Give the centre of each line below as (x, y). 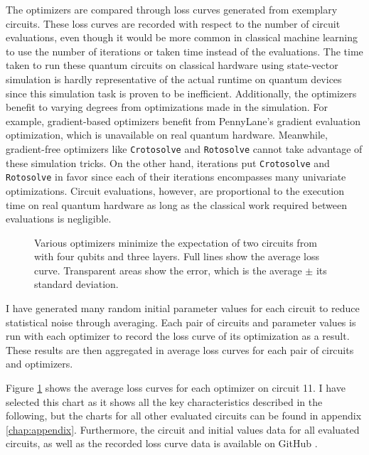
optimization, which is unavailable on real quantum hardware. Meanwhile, (167, 135)
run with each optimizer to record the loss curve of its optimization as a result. (178, 336)
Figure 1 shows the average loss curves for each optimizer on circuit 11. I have (176, 388)
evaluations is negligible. (59, 219)
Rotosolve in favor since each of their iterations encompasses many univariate (176, 177)
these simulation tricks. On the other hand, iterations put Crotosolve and (168, 162)
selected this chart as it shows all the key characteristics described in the (164, 401)
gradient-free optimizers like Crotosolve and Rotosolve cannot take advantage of (184, 148)
